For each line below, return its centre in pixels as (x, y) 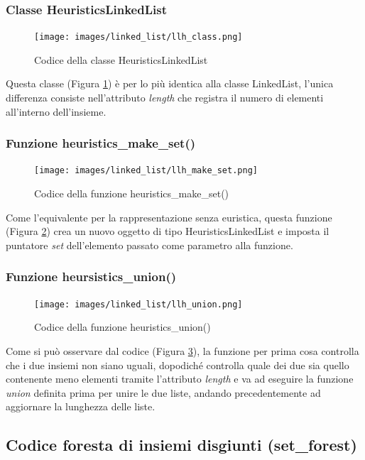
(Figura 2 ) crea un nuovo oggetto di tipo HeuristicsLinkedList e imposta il (168, 231)
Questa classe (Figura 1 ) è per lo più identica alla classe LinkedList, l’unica (170, 83)
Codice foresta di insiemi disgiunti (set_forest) (181, 445)
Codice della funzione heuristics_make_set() (132, 193)
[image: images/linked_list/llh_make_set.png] (146, 171)
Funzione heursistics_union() (91, 276)
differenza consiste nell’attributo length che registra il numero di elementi (165, 98)
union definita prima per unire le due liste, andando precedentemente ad (163, 392)
